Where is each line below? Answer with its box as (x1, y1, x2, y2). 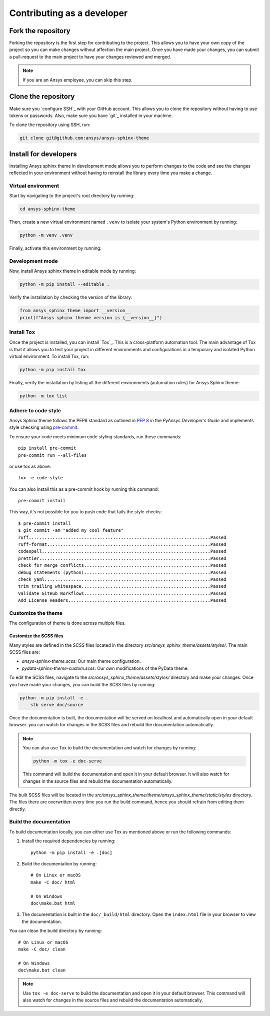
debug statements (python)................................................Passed (18, 569, 226, 575)
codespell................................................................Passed (18, 548, 226, 554)
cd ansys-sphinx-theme (19, 206, 75, 212)
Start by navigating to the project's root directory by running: (9, 193, 134, 199)
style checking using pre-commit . (9, 424, 78, 430)
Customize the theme (9, 609, 62, 616)
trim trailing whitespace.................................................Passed (18, 583, 226, 589)
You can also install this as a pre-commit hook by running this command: (9, 486, 159, 492)
